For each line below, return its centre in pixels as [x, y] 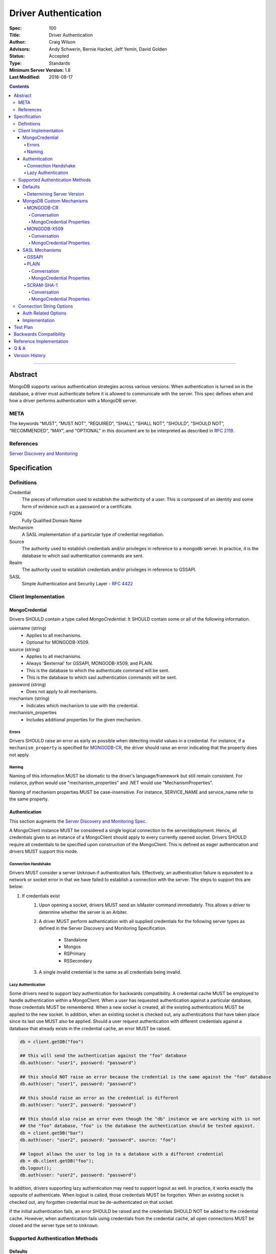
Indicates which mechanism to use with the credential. [83, 705]
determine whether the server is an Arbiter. [83, 912]
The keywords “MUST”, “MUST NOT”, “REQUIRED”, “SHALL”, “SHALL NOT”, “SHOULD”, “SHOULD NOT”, [117, 423]
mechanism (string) [29, 698]
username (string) [28, 628]
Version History [30, 355]
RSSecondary [78, 961]
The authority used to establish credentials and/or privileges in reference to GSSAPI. [109, 570]
